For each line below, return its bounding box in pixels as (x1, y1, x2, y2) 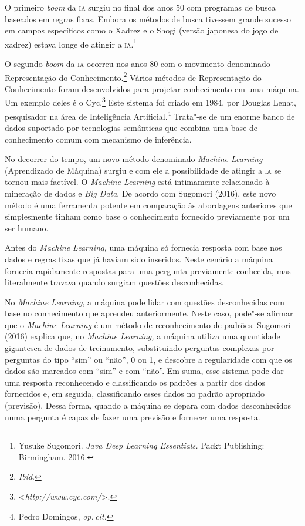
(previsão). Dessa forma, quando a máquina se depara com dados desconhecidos (5, 399, 292, 412)
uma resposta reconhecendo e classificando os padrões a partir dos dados (5, 376, 266, 388)
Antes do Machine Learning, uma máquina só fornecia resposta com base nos (5, 241, 282, 254)
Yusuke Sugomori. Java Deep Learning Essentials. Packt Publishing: (18, 439, 265, 451)
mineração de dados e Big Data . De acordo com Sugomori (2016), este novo (5, 187, 276, 199)
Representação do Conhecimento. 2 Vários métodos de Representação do (5, 69, 262, 83)
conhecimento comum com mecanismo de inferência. (5, 133, 192, 145)
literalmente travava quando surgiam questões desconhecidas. (5, 276, 224, 288)
